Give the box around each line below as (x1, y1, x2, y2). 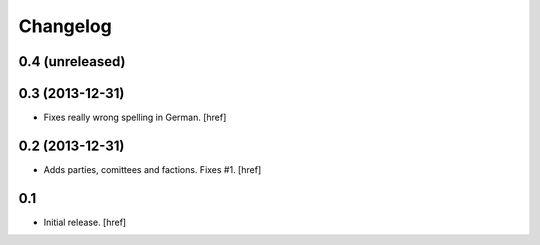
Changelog (18, 15, 112, 37)
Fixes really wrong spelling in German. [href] (43, 111, 227, 124)
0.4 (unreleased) (18, 53, 126, 70)
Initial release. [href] (43, 216, 127, 228)
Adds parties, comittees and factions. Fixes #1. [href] (43, 163, 262, 175)
